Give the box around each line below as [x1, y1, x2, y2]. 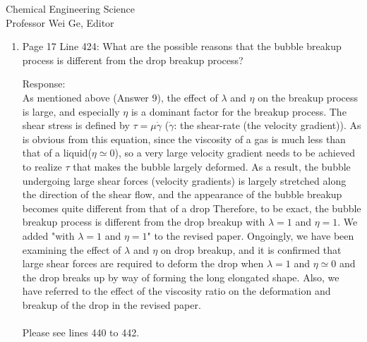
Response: [22, 76, 66, 91]
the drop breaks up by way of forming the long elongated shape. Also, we [22, 269, 339, 284]
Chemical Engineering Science [6, 1, 136, 16]
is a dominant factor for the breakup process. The [131, 104, 347, 118]
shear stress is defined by [22, 118, 130, 133]
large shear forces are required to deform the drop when [22, 256, 264, 271]
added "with [22, 228, 75, 243]
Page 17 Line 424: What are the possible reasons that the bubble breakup [22, 39, 342, 54]
